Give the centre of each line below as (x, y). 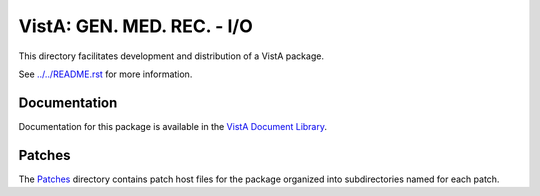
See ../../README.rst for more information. (105, 74)
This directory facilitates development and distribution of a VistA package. (171, 56)
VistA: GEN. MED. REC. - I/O (136, 26)
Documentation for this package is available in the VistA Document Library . (173, 126)
